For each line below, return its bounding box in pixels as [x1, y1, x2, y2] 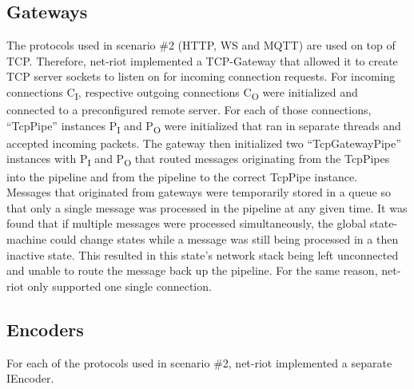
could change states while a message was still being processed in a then [50, 230, 399, 247]
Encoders [6, 316, 84, 341]
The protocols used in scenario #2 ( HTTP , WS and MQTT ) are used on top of [6, 37, 396, 54]
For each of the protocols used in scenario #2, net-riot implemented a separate [6, 354, 392, 371]
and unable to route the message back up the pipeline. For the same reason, [6, 262, 378, 279]
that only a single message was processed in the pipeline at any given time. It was [6, 199, 408, 216]
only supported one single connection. [27, 277, 212, 294]
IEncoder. [6, 370, 54, 387]
